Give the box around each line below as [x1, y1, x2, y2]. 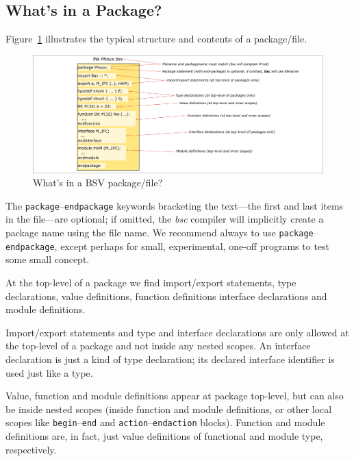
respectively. [5, 442, 57, 456]
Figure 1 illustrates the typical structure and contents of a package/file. [5, 32, 307, 46]
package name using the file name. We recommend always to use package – [5, 225, 318, 240]
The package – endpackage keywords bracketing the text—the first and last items [5, 198, 344, 212]
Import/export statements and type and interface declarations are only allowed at [5, 325, 349, 339]
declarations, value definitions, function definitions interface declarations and [5, 288, 327, 303]
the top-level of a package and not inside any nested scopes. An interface [5, 338, 311, 353]
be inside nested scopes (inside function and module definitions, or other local [5, 401, 332, 416]
